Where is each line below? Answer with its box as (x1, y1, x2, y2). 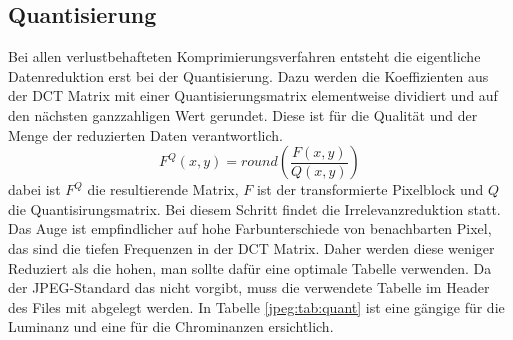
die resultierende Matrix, (87, 179, 239, 200)
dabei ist (8, 179, 61, 200)
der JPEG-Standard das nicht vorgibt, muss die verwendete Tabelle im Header (8, 277, 490, 298)
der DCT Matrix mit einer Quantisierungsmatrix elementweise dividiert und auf (8, 85, 498, 106)
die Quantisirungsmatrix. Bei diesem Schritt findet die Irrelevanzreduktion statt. (8, 198, 501, 219)
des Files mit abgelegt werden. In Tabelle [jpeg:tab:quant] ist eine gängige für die (8, 296, 505, 317)
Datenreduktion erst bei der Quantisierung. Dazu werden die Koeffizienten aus (8, 65, 489, 86)
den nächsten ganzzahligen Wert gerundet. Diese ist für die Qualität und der (8, 104, 478, 125)
